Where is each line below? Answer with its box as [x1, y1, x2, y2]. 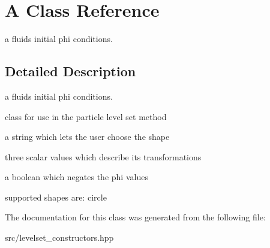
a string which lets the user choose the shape [5, 130, 170, 143]
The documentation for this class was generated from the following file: [5, 211, 266, 223]
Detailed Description [5, 62, 136, 80]
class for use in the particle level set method [5, 110, 167, 122]
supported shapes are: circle [5, 190, 107, 203]
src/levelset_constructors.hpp [5, 231, 114, 244]
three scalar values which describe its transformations [5, 150, 202, 163]
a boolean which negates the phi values [5, 171, 148, 183]
